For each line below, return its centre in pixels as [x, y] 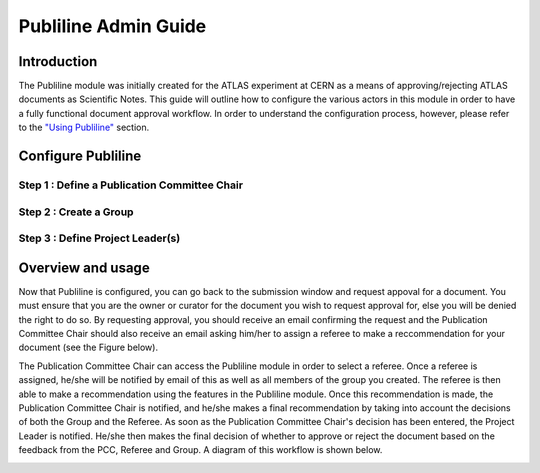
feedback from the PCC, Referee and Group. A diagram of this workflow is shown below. [200, 450]
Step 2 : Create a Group [76, 212]
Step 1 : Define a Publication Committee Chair [131, 185]
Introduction [58, 61]
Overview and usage [84, 267]
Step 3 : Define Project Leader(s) [99, 238]
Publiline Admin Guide [112, 26]
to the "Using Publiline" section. [84, 127]
